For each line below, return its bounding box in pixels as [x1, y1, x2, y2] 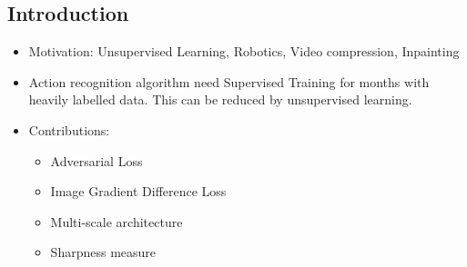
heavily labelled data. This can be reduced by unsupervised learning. [28, 90, 412, 109]
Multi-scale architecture [50, 212, 183, 231]
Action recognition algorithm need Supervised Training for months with [28, 72, 430, 91]
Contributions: [28, 120, 110, 139]
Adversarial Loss [50, 151, 143, 170]
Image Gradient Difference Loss [50, 182, 227, 201]
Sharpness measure [50, 242, 157, 262]
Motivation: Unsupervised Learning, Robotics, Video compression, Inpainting [28, 42, 460, 61]
